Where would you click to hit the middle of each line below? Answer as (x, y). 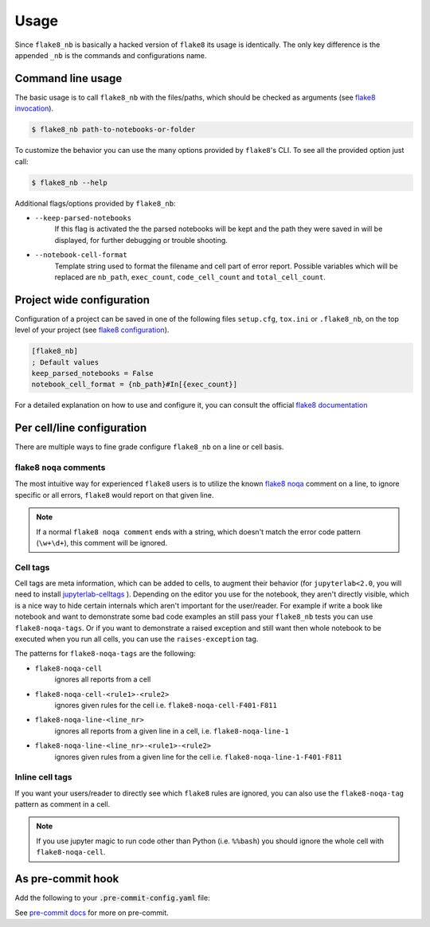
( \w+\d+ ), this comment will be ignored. (102, 542)
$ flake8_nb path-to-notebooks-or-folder (113, 130)
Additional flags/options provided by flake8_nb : (95, 203)
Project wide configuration (82, 300)
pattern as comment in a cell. (63, 804)
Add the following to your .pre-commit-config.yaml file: (112, 898)
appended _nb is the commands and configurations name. (111, 55)
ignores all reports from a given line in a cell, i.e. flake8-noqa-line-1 (172, 731)
